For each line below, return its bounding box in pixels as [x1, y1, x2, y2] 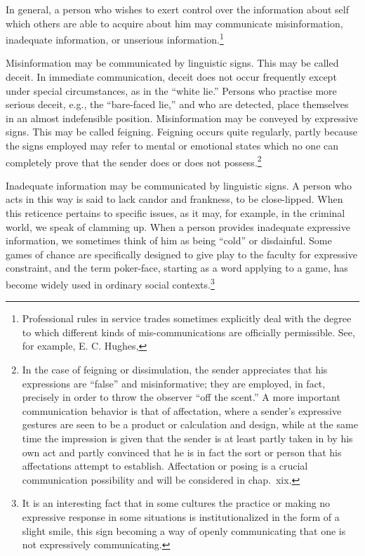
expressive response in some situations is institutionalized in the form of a [22, 509, 340, 524]
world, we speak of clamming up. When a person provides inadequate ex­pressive [6, 219, 350, 234]
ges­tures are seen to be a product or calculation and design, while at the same [22, 417, 358, 432]
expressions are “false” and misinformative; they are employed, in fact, [22, 376, 326, 390]
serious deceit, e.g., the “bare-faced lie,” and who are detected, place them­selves [6, 97, 349, 112]
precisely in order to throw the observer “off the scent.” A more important [22, 390, 340, 404]
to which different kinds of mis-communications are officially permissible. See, [22, 324, 355, 339]
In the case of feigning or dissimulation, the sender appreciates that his [22, 362, 328, 377]
